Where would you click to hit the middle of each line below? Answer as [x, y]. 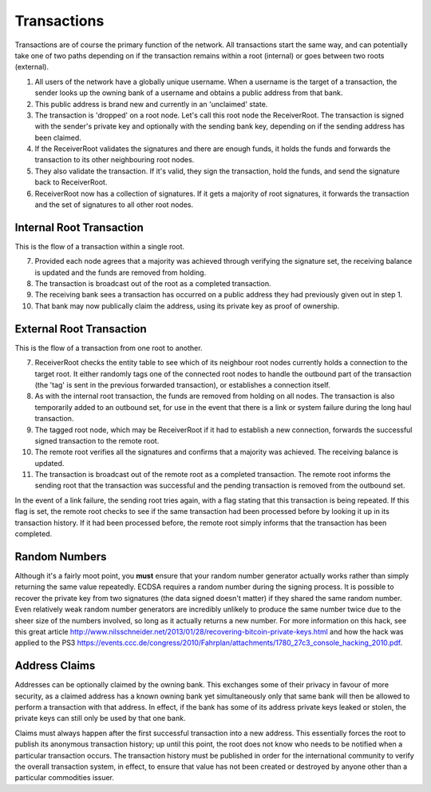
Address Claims [55, 666]
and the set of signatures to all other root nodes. [114, 205]
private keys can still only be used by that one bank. [100, 718]
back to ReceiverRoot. [71, 182]
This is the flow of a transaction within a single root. [100, 246]
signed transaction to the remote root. [97, 440]
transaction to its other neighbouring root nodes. [115, 160]
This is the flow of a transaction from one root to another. [109, 348]
